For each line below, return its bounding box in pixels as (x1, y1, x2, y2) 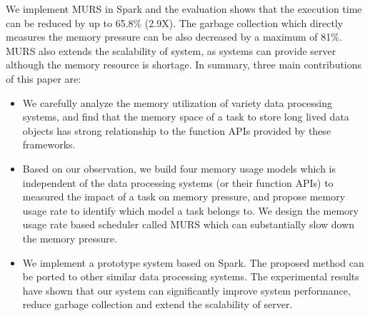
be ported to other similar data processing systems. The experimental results (22, 269, 359, 284)
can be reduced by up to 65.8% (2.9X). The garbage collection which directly (6, 15, 344, 30)
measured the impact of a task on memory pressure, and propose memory (22, 189, 346, 204)
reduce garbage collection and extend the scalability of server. (22, 297, 293, 312)
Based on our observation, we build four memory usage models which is (22, 160, 336, 175)
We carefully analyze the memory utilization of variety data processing (22, 95, 332, 110)
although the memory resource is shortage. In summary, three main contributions (6, 57, 362, 72)
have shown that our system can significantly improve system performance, (22, 282, 351, 297)
